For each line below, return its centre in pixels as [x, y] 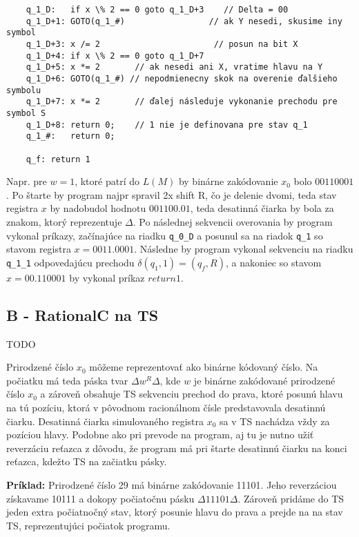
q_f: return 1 [58, 159]
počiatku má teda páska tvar [67, 380]
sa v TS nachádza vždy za [275, 421]
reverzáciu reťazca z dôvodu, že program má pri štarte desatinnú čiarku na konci [177, 448]
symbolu [24, 90]
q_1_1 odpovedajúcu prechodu [70, 262]
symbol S [26, 113]
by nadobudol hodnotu [98, 208]
